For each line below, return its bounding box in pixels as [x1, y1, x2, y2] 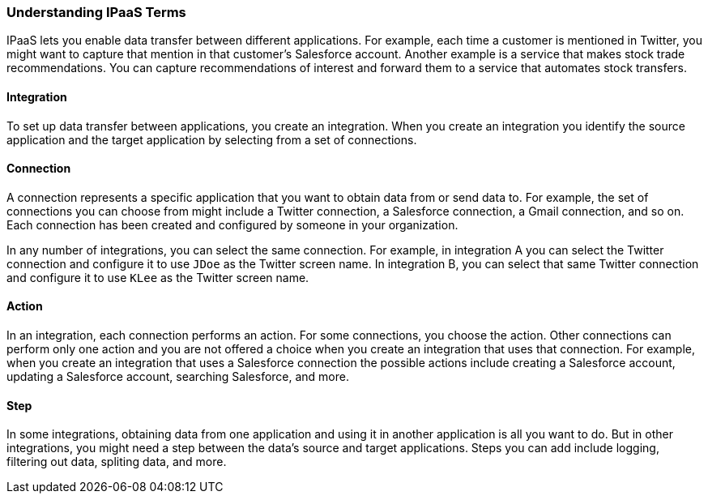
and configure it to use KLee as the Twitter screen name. [6, 270, 309, 284]
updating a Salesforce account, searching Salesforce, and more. [6, 370, 349, 384]
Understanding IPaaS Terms [6, 4, 186, 20]
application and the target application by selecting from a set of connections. [6, 132, 417, 147]
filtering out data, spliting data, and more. [6, 455, 227, 469]
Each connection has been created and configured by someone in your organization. [6, 217, 458, 232]
